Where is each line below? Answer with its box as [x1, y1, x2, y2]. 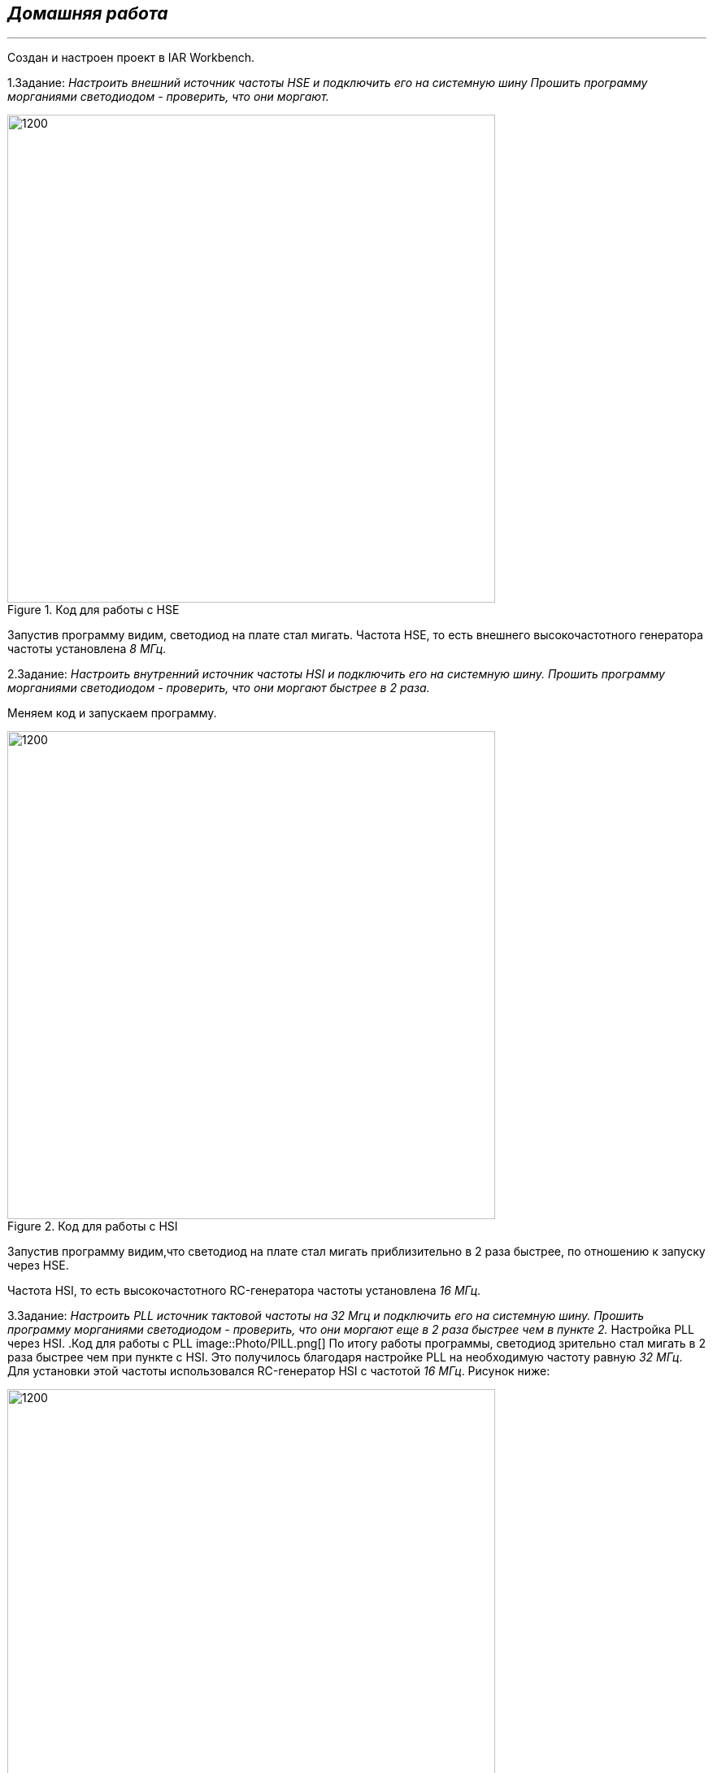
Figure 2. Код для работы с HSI [7, 1219, 178, 1234]
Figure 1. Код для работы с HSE [7, 603, 180, 617]
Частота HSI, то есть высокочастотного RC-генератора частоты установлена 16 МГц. [7, 1283, 481, 1298]
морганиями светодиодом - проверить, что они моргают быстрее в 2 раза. [7, 681, 430, 695]
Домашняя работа [7, 3, 168, 24]
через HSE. [7, 1258, 69, 1273]
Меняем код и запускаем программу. [7, 706, 217, 721]
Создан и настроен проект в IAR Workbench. [7, 50, 255, 65]
